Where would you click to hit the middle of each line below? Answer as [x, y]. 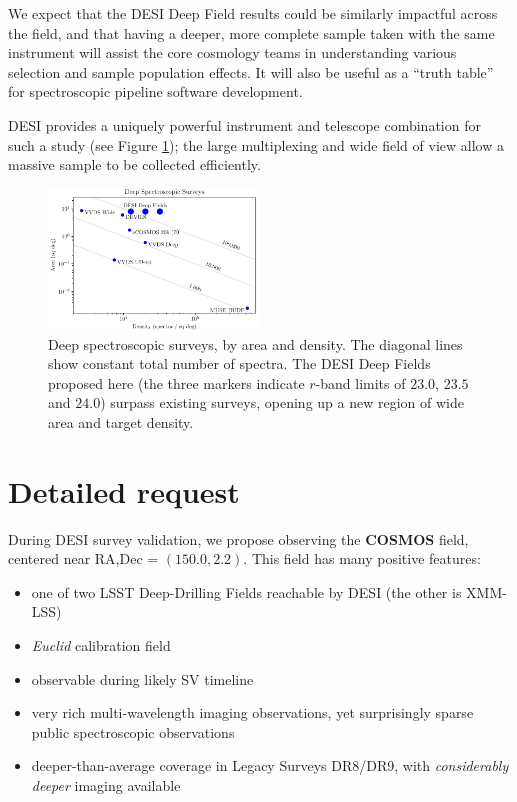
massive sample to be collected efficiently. [134, 164]
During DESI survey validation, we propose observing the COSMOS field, [238, 538]
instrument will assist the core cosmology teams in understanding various [232, 52]
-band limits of [360, 382]
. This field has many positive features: [362, 558]
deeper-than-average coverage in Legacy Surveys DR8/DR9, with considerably [270, 765]
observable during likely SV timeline [142, 678]
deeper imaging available [106, 785]
